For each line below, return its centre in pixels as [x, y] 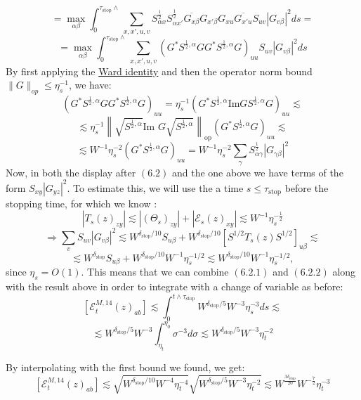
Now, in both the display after [71, 172]
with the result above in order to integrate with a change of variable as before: [175, 286]
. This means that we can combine [155, 272]
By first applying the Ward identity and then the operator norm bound [159, 71]
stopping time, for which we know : [81, 203]
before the [307, 187]
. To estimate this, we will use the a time [155, 187]
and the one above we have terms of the [257, 172]
